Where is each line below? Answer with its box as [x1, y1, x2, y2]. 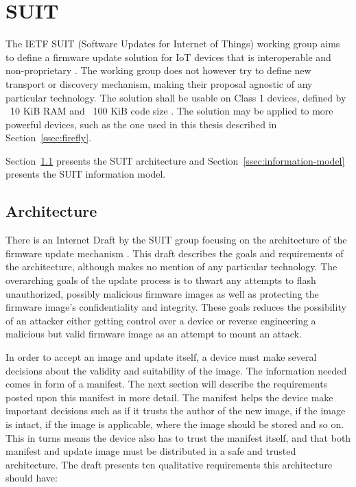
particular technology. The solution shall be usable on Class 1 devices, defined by [5, 90, 346, 104]
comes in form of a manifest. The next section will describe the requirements [5, 377, 328, 391]
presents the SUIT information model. [5, 167, 166, 181]
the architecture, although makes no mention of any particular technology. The [5, 259, 337, 274]
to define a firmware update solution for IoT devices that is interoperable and [5, 49, 331, 64]
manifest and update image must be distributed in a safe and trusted [5, 444, 296, 458]
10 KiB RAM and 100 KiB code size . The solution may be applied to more [10, 104, 333, 118]
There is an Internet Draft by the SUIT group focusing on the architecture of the [5, 233, 347, 247]
